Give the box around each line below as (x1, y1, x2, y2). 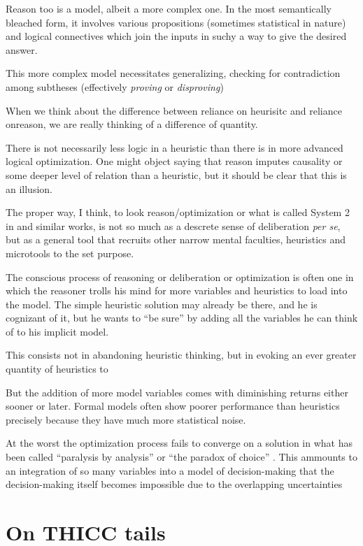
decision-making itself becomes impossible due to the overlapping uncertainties (6, 477, 343, 491)
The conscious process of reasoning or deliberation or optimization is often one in (6, 269, 354, 284)
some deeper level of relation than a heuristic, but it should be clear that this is (6, 167, 347, 182)
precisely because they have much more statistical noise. (6, 412, 246, 426)
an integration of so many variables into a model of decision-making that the (6, 463, 334, 477)
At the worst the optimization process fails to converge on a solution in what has (6, 436, 353, 450)
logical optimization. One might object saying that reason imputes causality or (6, 154, 343, 168)
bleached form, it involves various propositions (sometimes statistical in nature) (6, 15, 346, 29)
